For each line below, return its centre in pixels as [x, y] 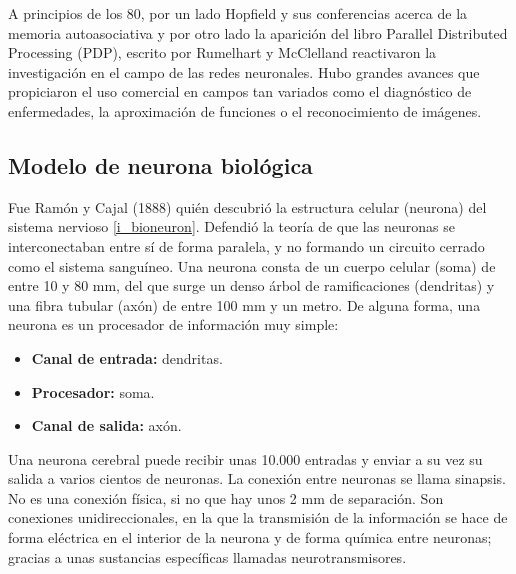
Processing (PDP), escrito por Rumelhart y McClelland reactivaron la [222, 52]
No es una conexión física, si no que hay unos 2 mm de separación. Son [226, 497]
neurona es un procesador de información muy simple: [173, 324]
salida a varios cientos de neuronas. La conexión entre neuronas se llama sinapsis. [257, 478]
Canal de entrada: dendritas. [127, 357]
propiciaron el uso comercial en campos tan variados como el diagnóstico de [240, 91]
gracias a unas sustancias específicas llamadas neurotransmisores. [207, 556]
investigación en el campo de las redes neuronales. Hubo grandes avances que [244, 71]
